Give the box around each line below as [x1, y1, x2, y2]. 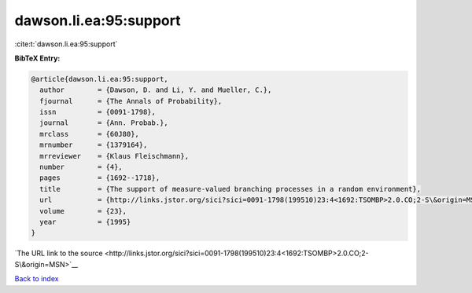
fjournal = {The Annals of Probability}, [39, 97, 223, 105]
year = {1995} [39, 218, 131, 226]
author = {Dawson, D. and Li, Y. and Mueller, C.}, [39, 86, 272, 94]
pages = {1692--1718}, [39, 174, 160, 182]
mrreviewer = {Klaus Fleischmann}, [39, 152, 189, 160]
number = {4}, [39, 163, 124, 172]
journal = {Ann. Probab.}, [39, 119, 168, 127]
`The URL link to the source [14, 248, 103, 258]
